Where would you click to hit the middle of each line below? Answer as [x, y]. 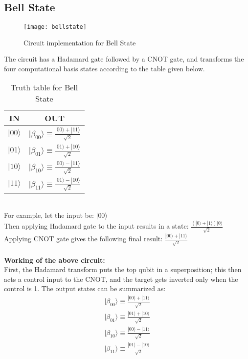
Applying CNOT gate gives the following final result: [83, 239]
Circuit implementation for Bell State [80, 42]
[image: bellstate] [55, 27]
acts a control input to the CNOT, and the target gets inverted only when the [121, 279]
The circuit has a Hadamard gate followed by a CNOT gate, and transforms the [124, 59]
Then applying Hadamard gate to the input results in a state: [96, 226]
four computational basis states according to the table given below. [104, 69]
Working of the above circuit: [55, 260]
